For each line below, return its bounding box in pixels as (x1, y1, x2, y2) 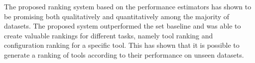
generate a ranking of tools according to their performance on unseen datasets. (4, 49, 244, 60)
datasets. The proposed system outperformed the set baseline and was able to (4, 21, 241, 31)
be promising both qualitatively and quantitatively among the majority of (4, 11, 230, 21)
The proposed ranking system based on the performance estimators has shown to (4, 1, 252, 11)
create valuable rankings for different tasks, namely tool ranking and (4, 30, 213, 40)
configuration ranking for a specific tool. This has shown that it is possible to (4, 40, 240, 50)
